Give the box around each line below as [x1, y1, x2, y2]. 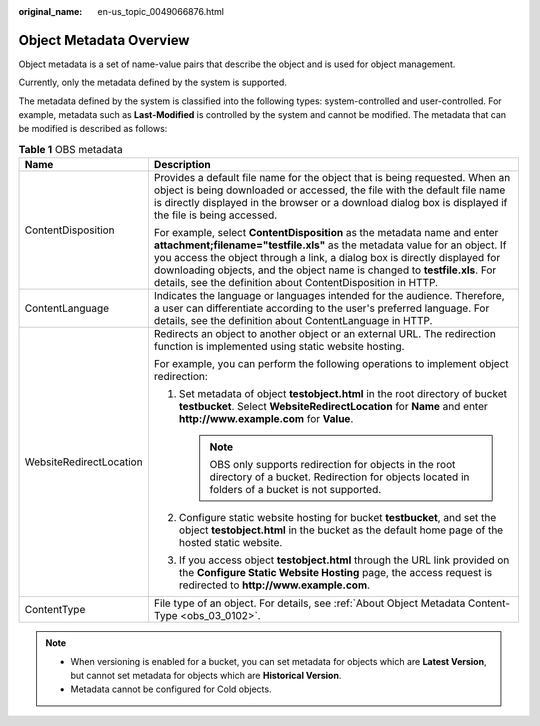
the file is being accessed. [153, 208, 278, 222]
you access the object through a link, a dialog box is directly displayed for [153, 251, 501, 265]
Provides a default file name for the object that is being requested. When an [153, 171, 511, 185]
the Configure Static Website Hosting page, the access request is [178, 566, 493, 580]
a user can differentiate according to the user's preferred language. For [153, 301, 490, 315]
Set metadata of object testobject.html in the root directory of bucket [178, 387, 507, 401]
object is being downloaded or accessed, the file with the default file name [153, 183, 506, 197]
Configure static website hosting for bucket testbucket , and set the [178, 511, 497, 525]
